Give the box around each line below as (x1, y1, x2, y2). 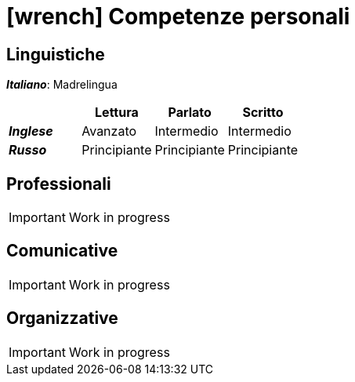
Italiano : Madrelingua (6, 78, 118, 92)
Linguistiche (6, 44, 105, 64)
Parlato (168, 104, 212, 121)
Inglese (9, 123, 53, 140)
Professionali (6, 173, 111, 194)
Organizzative (6, 308, 118, 329)
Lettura (95, 104, 139, 121)
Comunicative (6, 241, 118, 261)
